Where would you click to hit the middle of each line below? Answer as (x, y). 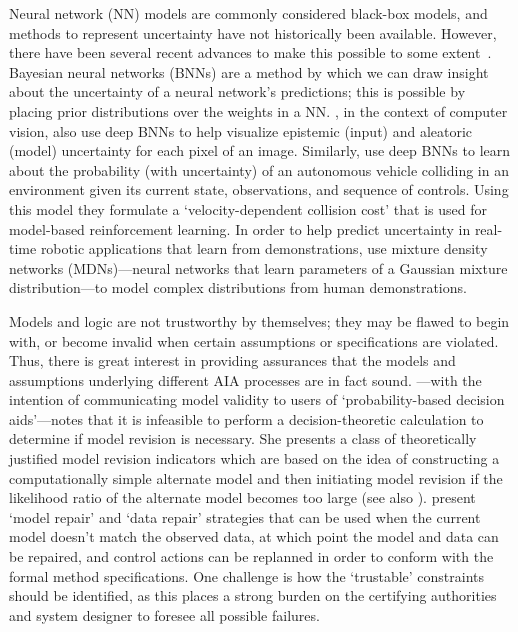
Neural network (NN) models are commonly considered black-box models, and (248, 13)
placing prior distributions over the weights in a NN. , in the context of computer (258, 110)
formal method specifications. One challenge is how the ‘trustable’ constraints (247, 575)
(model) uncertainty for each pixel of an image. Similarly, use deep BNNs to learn (260, 150)
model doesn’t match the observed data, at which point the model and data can (254, 536)
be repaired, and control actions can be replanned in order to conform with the (251, 556)
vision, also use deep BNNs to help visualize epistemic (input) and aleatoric (241, 130)
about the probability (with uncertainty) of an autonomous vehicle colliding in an (259, 169)
